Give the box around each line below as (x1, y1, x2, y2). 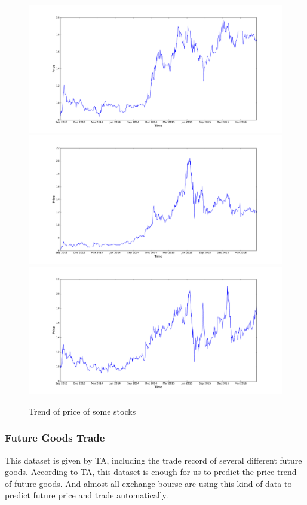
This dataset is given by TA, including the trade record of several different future (5, 453, 302, 466)
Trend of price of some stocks (29, 404, 136, 417)
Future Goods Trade (5, 430, 105, 445)
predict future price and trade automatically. (5, 489, 168, 501)
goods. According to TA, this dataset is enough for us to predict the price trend (5, 465, 297, 478)
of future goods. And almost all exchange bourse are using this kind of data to (5, 477, 292, 489)
